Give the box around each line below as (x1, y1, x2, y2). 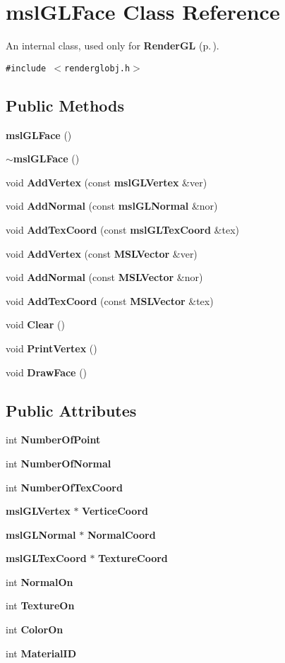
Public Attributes (6, 399, 137, 421)
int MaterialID (6, 645, 77, 660)
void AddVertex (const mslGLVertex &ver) (6, 174, 207, 189)
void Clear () (6, 317, 65, 332)
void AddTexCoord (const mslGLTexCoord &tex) (6, 222, 239, 237)
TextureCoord (98, 551, 168, 566)
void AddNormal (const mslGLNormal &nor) (6, 198, 218, 213)
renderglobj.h (64, 63, 131, 73)
